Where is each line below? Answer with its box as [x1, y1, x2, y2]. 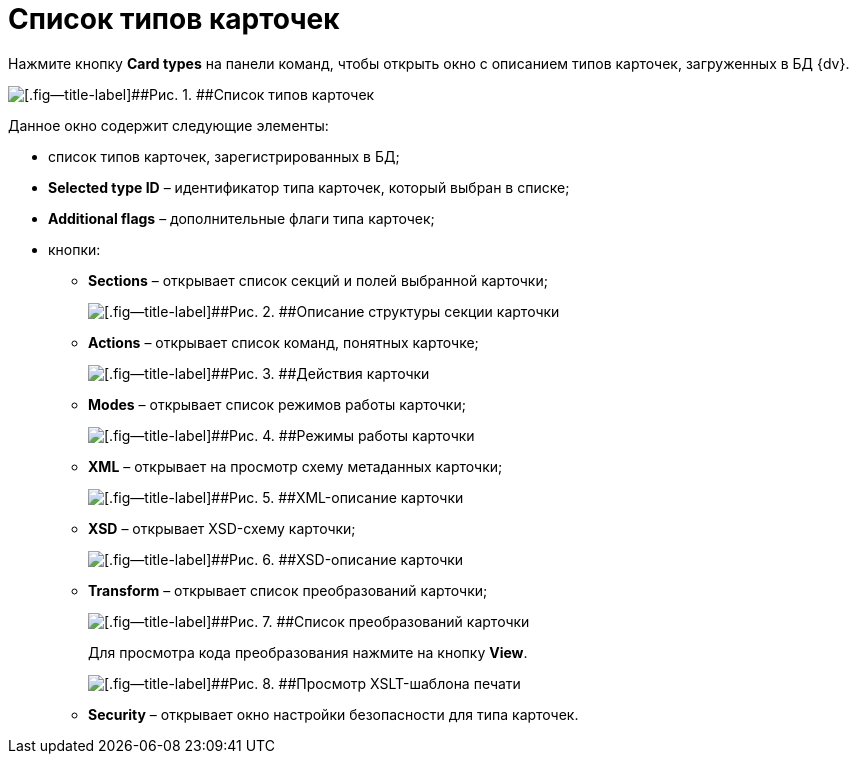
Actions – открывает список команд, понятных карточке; [88, 333, 479, 351]
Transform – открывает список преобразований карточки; [88, 581, 488, 599]
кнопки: [48, 240, 101, 258]
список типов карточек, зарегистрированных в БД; [48, 147, 400, 165]
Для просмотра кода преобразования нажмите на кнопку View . [88, 643, 528, 661]
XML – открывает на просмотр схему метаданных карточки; [88, 457, 503, 475]
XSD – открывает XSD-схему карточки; [88, 519, 356, 537]
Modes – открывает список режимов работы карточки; [88, 395, 466, 413]
